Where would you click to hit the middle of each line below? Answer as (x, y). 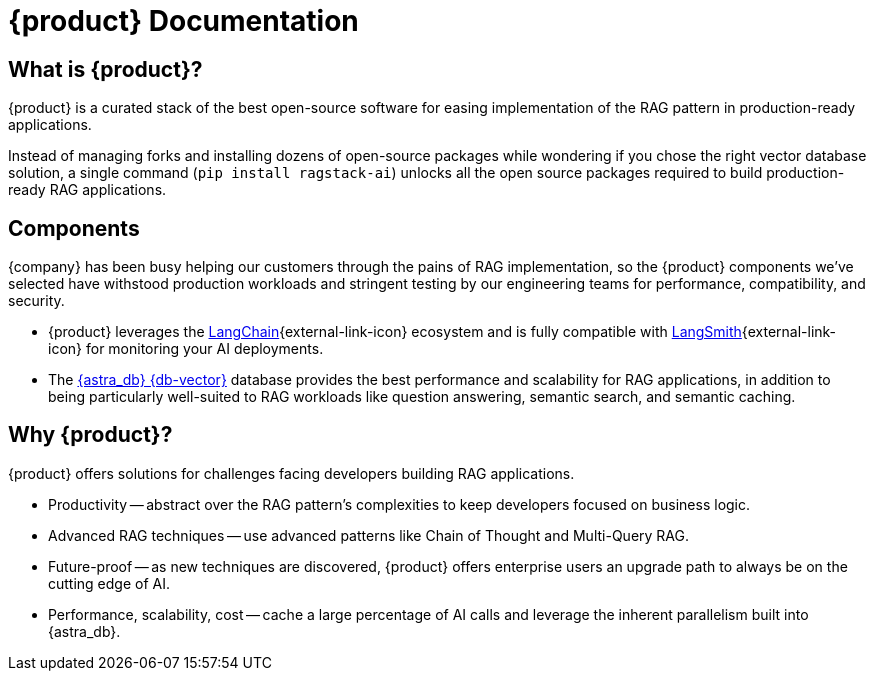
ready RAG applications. (87, 190)
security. (36, 301)
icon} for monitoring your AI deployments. (186, 349)
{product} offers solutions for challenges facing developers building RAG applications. (291, 473)
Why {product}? (90, 435)
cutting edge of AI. (109, 583)
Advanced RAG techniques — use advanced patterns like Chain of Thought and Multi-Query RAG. (369, 535)
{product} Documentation (183, 21)
